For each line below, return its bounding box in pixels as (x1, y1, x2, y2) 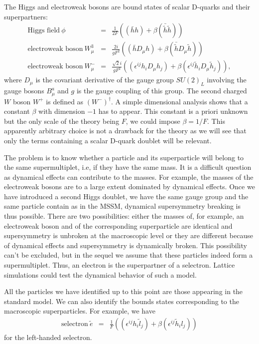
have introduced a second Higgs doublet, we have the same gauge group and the (4, 191, 249, 201)
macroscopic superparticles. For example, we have (4, 306, 155, 316)
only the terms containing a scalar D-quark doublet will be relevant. (4, 135, 212, 145)
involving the (207, 74, 247, 85)
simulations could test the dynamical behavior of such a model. (4, 269, 197, 280)
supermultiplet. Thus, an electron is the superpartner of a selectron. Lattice (4, 260, 235, 270)
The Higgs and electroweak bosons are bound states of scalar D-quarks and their (4, 1, 251, 11)
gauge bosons (4, 85, 44, 96)
